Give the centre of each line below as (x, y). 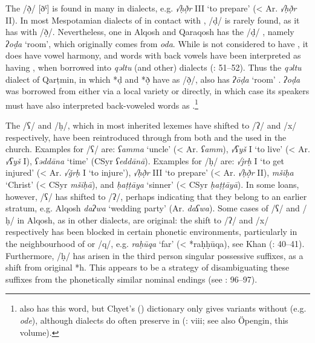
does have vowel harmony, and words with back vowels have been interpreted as (153, 55)
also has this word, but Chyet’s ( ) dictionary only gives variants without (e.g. (163, 308)
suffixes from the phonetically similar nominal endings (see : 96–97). (132, 279)
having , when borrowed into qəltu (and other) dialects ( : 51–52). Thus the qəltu (154, 67)
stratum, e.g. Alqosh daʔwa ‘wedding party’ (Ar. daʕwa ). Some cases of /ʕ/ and (153, 208)
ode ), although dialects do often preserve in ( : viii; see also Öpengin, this (154, 320)
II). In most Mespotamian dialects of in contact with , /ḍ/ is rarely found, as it (153, 20)
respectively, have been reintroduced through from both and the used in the (146, 137)
